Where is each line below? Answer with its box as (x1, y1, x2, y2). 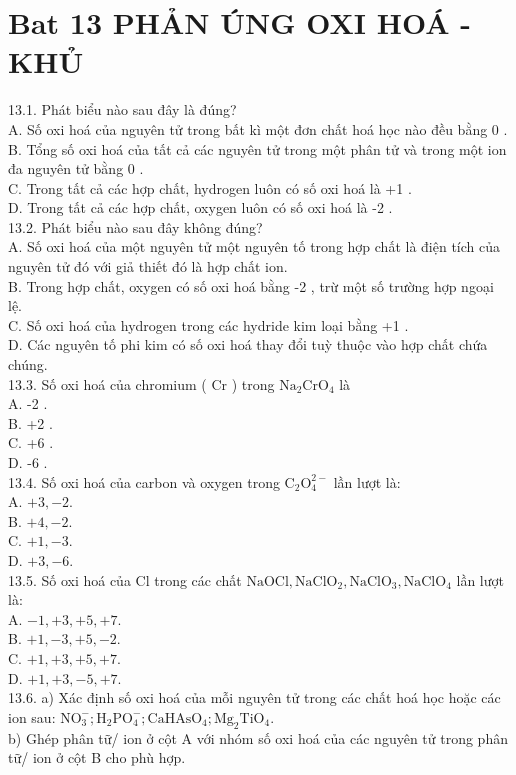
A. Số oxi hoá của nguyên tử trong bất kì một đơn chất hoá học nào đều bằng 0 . (8, 118, 508, 139)
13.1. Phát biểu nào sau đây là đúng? (8, 99, 237, 120)
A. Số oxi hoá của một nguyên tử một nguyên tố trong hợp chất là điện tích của (8, 236, 500, 257)
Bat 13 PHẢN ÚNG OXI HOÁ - (8, 2, 472, 43)
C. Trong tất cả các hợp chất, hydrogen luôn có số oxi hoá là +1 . (8, 177, 412, 198)
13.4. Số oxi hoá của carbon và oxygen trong (8, 471, 280, 492)
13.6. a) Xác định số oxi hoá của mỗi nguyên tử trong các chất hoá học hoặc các (8, 687, 501, 708)
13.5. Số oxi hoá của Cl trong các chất (8, 569, 242, 590)
